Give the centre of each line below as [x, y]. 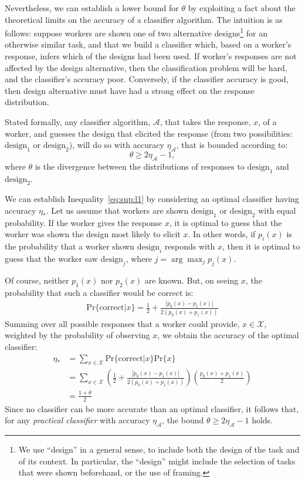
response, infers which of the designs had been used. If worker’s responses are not [151, 56]
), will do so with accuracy [116, 145]
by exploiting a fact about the [242, 8]
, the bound [183, 420]
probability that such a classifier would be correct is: [99, 292]
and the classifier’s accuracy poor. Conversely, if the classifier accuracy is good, [147, 79]
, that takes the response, [205, 122]
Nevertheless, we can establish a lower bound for [92, 8]
